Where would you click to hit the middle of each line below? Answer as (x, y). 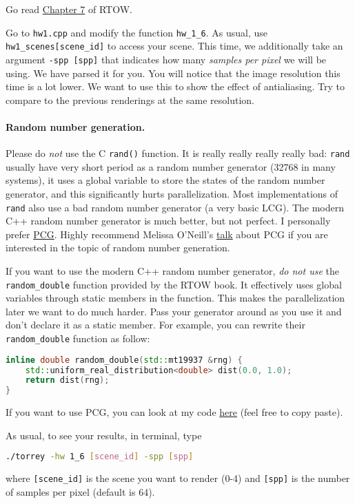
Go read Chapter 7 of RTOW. (69, 9)
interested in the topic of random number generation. (118, 248)
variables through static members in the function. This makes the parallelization (175, 298)
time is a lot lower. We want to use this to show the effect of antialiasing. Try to (175, 86)
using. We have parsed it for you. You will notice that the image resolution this (173, 73)
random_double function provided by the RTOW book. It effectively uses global (174, 284)
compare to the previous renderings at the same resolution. (130, 99)
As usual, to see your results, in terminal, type (104, 435)
